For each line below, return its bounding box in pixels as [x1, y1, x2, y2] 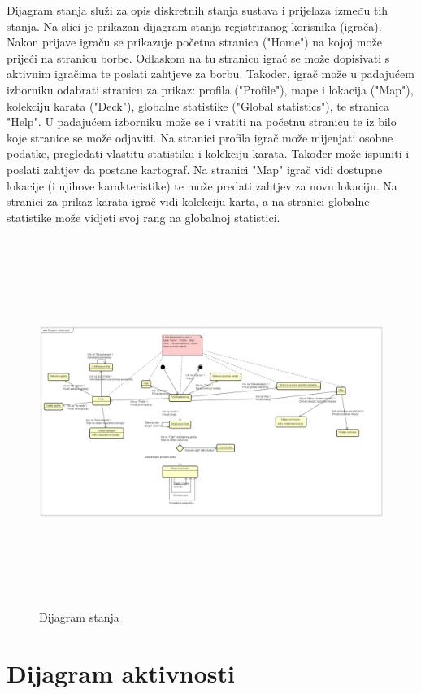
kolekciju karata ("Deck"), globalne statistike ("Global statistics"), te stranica [7, 97, 389, 114]
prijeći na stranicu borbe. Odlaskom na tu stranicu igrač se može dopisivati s [7, 49, 390, 66]
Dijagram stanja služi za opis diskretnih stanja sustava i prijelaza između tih [7, 2, 388, 18]
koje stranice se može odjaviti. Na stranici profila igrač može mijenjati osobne [7, 129, 393, 146]
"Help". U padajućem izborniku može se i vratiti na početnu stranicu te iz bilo [7, 113, 397, 130]
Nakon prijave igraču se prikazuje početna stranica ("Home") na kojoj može [7, 33, 382, 50]
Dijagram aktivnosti [7, 657, 235, 690]
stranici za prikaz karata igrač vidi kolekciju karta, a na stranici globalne [7, 193, 370, 210]
